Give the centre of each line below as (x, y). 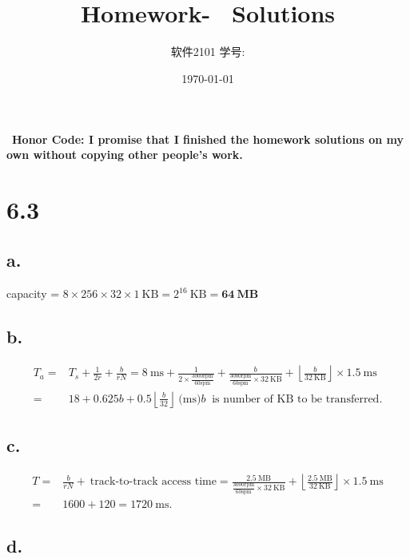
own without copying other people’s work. (125, 155)
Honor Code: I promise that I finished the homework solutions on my (208, 139)
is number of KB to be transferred (296, 399)
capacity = (33, 293)
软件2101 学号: (208, 52)
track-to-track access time (153, 482)
